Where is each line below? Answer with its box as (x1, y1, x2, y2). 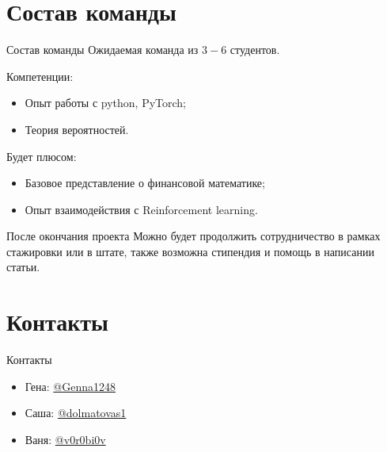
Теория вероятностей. (25, 121, 129, 137)
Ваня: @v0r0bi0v (25, 431, 106, 447)
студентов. (230, 41, 280, 58)
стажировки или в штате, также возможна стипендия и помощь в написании (6, 243, 374, 259)
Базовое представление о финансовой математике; (25, 174, 265, 191)
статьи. (6, 259, 40, 275)
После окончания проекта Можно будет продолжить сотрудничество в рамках (6, 228, 381, 244)
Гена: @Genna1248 (25, 377, 116, 394)
